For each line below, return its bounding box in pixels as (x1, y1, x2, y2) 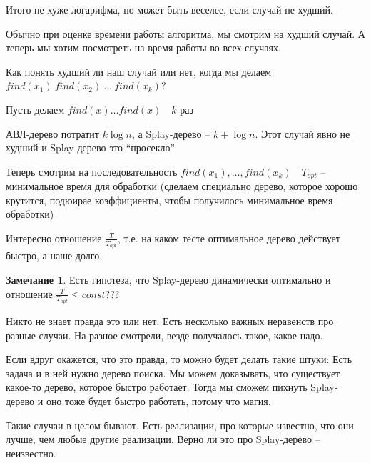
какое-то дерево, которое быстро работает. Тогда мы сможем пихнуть (6, 379, 308, 394)
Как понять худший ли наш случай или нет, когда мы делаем (6, 64, 272, 79)
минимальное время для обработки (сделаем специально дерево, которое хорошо (6, 179, 358, 194)
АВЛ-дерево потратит (6, 126, 99, 141)
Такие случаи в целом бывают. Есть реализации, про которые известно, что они (6, 417, 354, 432)
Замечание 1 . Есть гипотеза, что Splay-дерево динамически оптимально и (6, 272, 331, 287)
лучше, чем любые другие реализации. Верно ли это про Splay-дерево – (6, 432, 320, 447)
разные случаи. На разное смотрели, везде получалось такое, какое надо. (6, 327, 323, 342)
